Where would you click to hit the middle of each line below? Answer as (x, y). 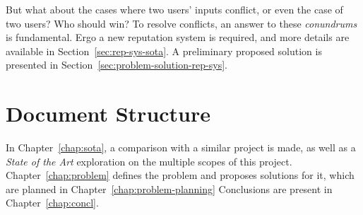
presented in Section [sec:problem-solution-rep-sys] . (117, 65)
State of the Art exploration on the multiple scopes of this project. (149, 161)
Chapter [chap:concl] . (52, 203)
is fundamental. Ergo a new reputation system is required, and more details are (178, 37)
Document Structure (108, 114)
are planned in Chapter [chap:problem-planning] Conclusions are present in (169, 188)
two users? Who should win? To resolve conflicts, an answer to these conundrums (181, 23)
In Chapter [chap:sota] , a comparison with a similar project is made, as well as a (181, 147)
